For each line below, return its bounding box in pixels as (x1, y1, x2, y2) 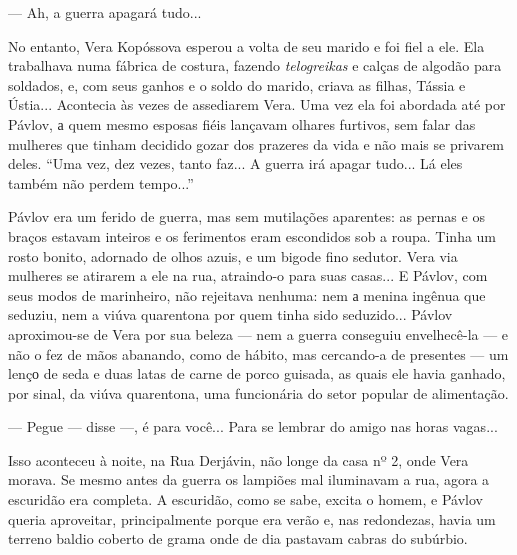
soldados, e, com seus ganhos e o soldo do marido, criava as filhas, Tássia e (8, 74, 466, 95)
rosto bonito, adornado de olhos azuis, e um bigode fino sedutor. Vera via (8, 245, 458, 266)
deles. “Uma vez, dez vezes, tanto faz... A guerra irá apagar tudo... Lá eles (8, 153, 463, 174)
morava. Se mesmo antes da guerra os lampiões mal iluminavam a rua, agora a (8, 469, 490, 490)
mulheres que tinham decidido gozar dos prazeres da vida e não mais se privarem (8, 133, 505, 154)
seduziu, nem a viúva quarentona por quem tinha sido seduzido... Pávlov (8, 304, 453, 325)
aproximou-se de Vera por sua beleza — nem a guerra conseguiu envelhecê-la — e (8, 323, 509, 344)
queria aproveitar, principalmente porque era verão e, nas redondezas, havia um (8, 508, 496, 529)
